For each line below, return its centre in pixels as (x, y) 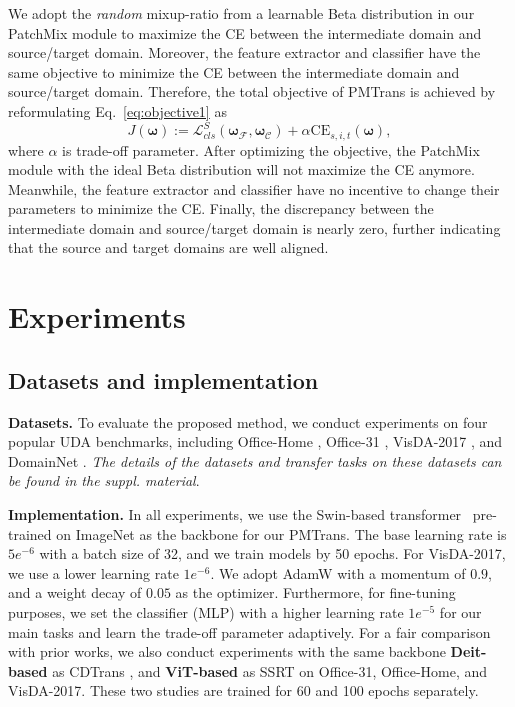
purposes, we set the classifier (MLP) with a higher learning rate (206, 612)
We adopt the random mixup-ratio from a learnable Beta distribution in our (241, 13)
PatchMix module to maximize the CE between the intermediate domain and (245, 32)
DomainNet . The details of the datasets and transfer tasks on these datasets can (255, 460)
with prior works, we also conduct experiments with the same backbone (227, 651)
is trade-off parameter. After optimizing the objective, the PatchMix (271, 149)
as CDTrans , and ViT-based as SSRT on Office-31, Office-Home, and (270, 670)
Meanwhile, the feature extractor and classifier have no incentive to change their (254, 188)
